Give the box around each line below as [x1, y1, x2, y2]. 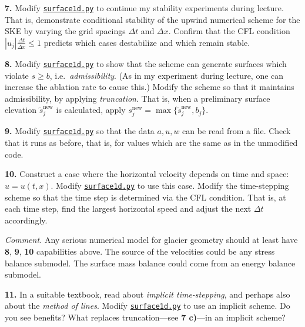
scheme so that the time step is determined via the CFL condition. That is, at [5, 191, 286, 203]
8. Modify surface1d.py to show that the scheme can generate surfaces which [5, 57, 287, 69]
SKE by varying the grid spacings [5, 25, 126, 37]
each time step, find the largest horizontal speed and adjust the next [5, 202, 252, 215]
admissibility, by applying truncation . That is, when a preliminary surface [5, 92, 270, 104]
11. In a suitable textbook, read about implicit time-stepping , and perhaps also [5, 288, 290, 300]
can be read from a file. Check [182, 125, 291, 137]
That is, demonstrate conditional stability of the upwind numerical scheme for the [5, 13, 300, 25]
